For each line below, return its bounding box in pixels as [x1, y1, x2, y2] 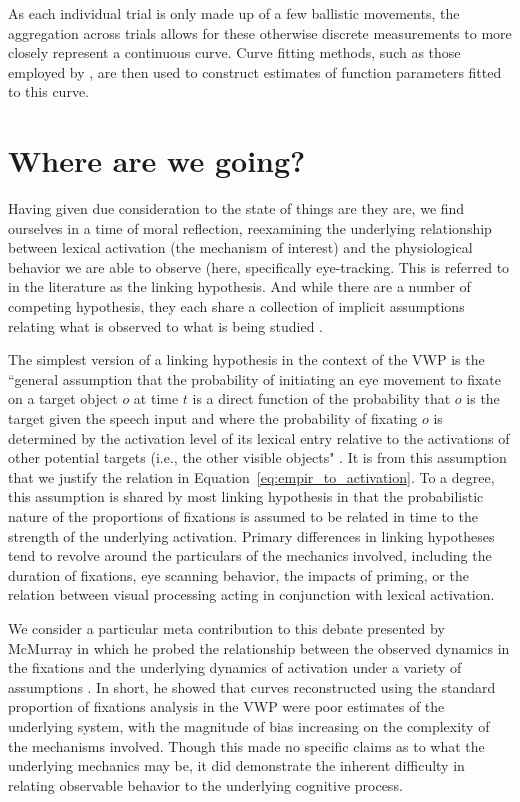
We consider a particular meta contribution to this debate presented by [8, 617, 445, 638]
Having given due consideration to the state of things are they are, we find [8, 198, 465, 219]
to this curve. [8, 81, 90, 102]
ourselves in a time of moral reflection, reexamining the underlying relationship [8, 217, 492, 238]
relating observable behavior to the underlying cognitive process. [8, 774, 403, 795]
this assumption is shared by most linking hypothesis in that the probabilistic [8, 486, 484, 507]
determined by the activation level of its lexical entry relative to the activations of [8, 427, 510, 448]
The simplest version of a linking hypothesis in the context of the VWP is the [8, 349, 485, 370]
